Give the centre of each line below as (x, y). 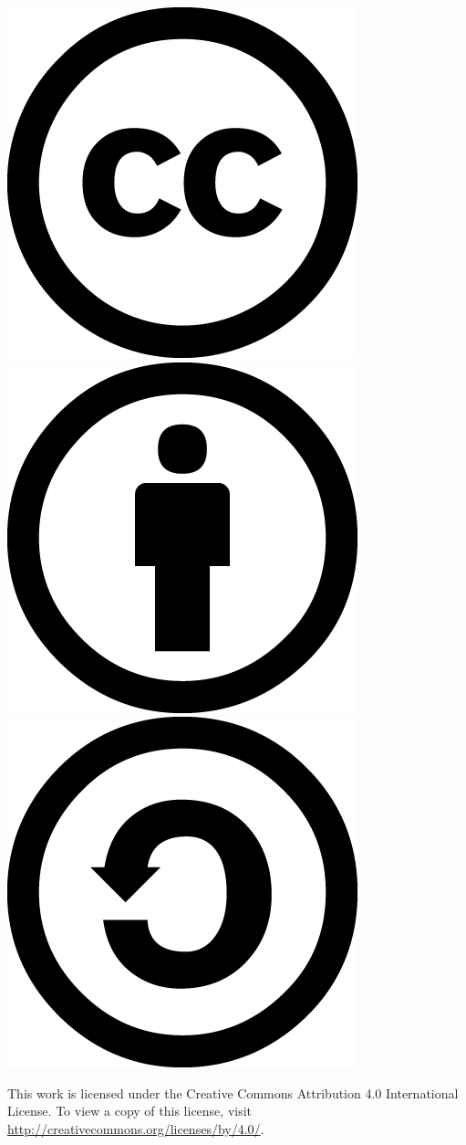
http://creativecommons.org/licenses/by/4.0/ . (136, 1128)
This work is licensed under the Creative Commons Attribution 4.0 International (233, 1092)
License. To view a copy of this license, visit (130, 1111)
